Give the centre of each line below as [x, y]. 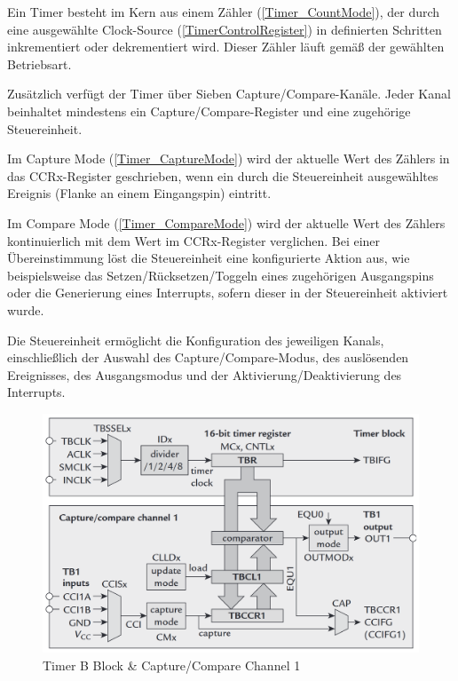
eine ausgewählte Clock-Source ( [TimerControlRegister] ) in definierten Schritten [225, 29]
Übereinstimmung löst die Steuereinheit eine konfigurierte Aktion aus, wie [209, 258]
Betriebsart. [39, 63]
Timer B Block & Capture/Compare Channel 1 [172, 665]
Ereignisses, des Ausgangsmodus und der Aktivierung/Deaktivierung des [205, 374]
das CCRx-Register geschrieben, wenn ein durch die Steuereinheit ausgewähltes [223, 175]
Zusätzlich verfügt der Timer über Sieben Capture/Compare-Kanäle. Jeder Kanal [229, 94]
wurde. [26, 309]
